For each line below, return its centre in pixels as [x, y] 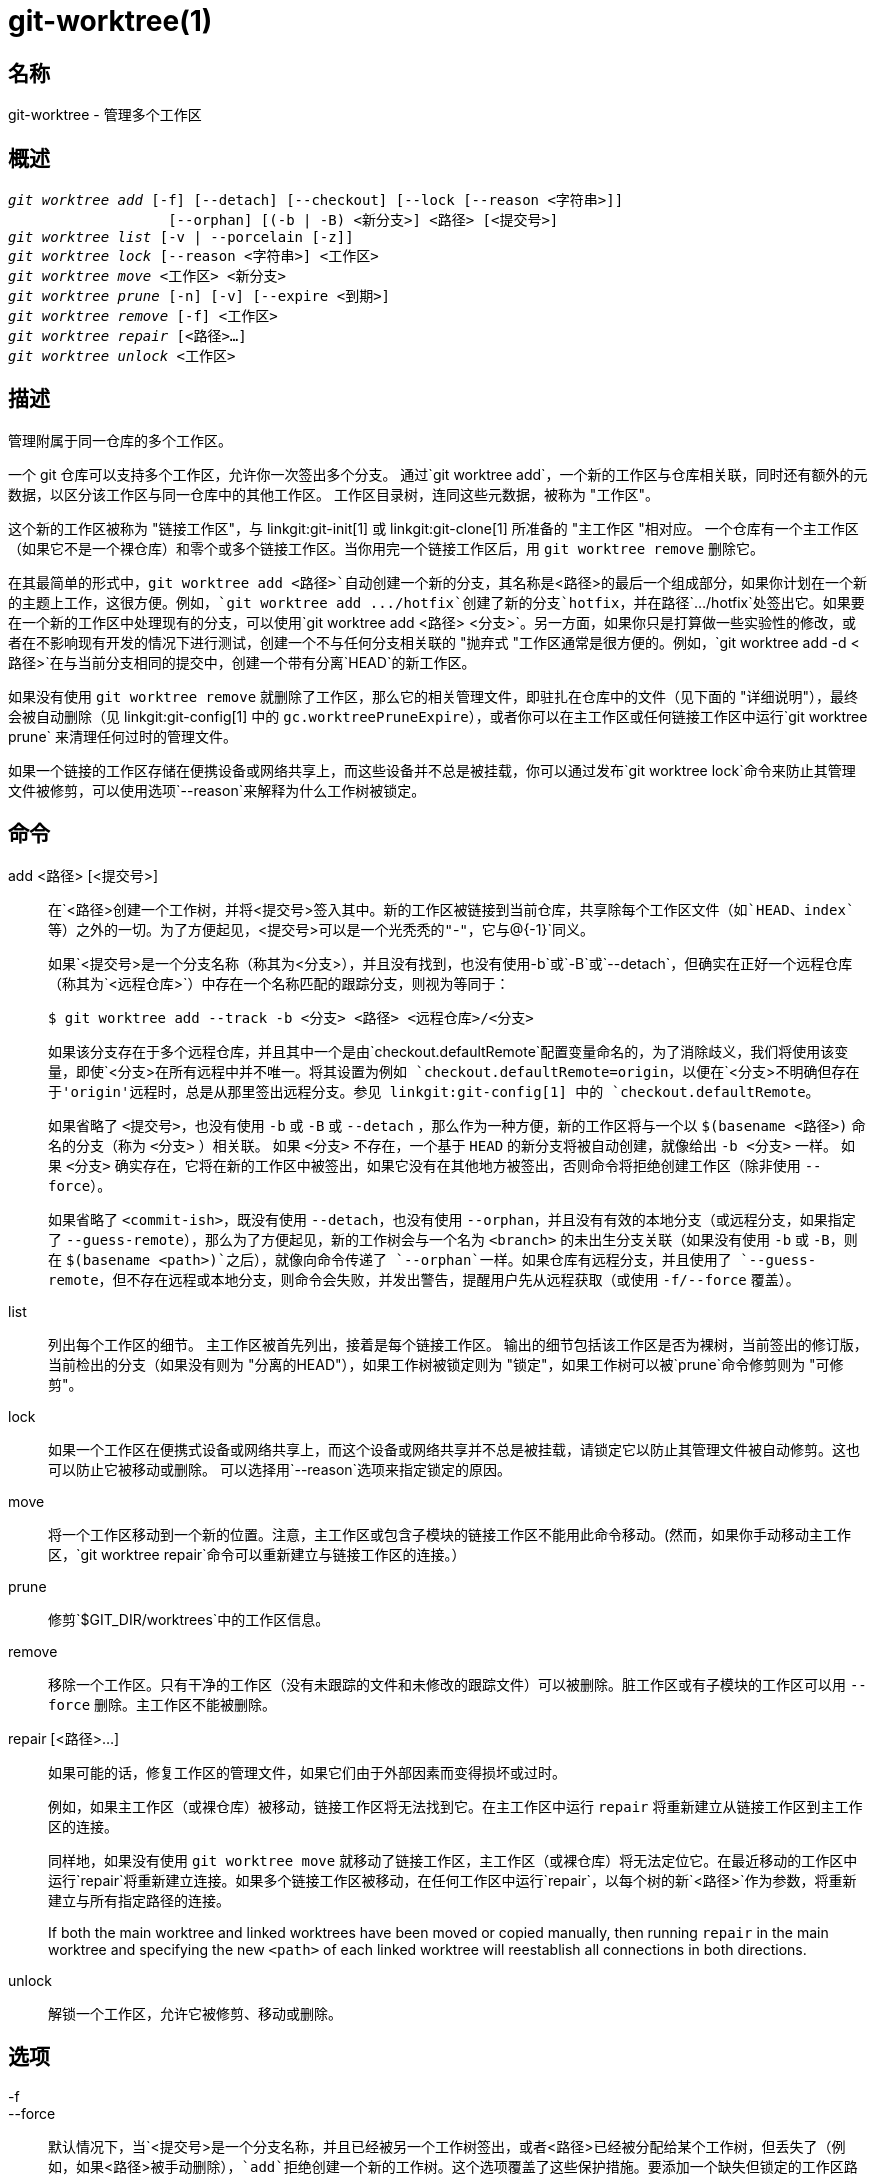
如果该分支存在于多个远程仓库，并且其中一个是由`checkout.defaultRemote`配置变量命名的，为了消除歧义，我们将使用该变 [448, 1051]
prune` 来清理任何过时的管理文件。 [123, 736]
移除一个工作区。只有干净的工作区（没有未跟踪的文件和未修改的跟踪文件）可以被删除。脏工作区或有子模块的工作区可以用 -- [457, 1684]
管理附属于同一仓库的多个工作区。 [120, 440]
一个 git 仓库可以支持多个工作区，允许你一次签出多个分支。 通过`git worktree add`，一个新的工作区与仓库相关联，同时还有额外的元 [438, 474]
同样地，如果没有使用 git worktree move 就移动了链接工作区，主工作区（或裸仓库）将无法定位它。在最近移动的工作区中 [453, 1860]
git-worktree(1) [110, 21]
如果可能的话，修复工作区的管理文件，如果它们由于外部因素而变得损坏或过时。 [307, 1772]
